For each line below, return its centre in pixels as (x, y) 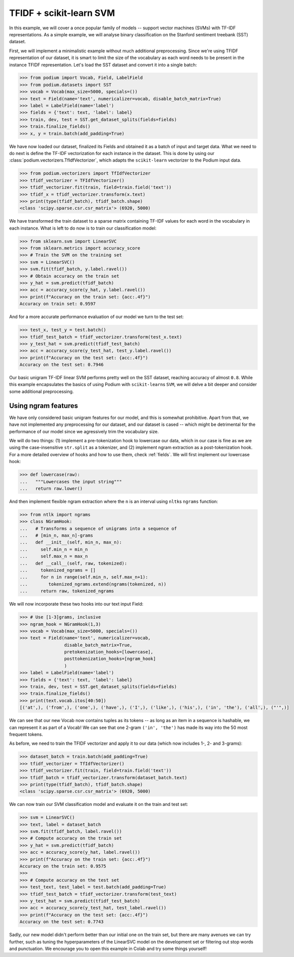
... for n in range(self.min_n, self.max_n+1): (84, 577)
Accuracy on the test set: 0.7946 (62, 365)
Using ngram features (43, 406)
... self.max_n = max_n (54, 556)
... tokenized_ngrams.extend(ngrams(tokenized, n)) (93, 584)
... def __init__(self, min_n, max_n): (71, 542)
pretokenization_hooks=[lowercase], (109, 652)
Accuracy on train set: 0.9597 (58, 304)
